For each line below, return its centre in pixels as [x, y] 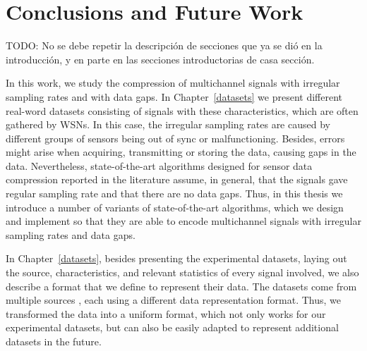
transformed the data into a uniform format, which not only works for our [166, 313]
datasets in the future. [54, 341]
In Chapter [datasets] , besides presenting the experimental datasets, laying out [176, 258]
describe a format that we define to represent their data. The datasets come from [181, 286]
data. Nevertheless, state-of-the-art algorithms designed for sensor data [159, 165]
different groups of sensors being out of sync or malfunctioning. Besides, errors [175, 138]
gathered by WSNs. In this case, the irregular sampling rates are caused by [168, 124]
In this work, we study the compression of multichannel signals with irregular [173, 83]
